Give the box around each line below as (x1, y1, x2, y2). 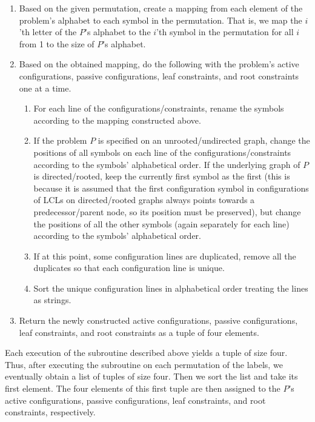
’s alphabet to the (85, 25, 151, 38)
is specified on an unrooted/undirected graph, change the (98, 134, 310, 147)
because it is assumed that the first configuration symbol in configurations (33, 181, 309, 194)
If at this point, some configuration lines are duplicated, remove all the (33, 249, 296, 262)
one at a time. (19, 81, 71, 94)
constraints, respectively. (5, 406, 96, 418)
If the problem (33, 134, 87, 147)
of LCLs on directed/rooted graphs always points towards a (33, 193, 255, 206)
